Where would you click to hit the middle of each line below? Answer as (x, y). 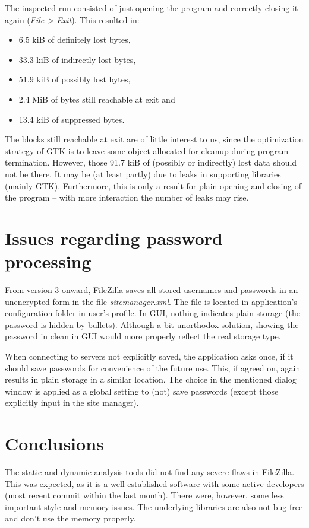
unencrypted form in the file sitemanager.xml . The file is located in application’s (151, 301)
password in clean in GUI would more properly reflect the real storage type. (143, 336)
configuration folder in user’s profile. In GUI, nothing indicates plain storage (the (152, 313)
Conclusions (54, 443)
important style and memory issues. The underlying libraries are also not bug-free (154, 506)
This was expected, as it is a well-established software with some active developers (154, 483)
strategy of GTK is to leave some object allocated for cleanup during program (147, 150)
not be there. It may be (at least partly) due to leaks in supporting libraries (143, 174)
